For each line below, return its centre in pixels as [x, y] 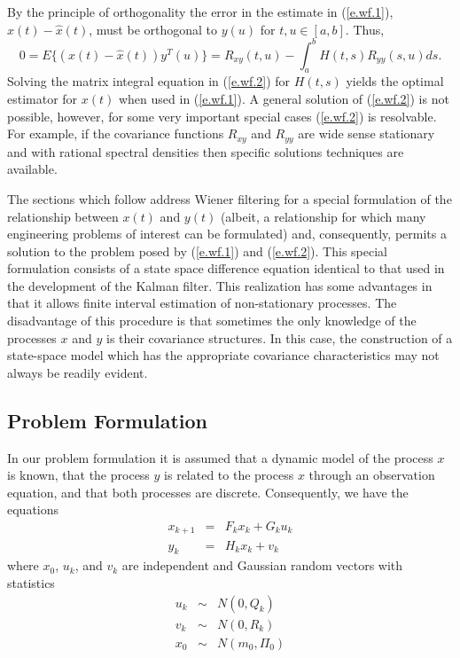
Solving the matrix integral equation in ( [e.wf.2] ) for [149, 81]
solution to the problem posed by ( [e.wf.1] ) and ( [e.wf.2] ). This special [197, 251]
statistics [31, 582]
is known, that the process [78, 475]
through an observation [372, 475]
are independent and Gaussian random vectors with [262, 565]
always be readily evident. [78, 372]
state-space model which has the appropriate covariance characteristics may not [223, 355]
